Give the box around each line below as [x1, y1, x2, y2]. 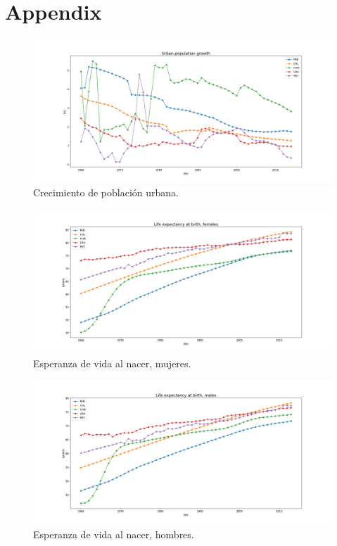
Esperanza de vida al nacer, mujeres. [33, 356, 191, 370]
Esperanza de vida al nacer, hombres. [33, 526, 194, 541]
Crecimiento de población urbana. [33, 185, 179, 200]
